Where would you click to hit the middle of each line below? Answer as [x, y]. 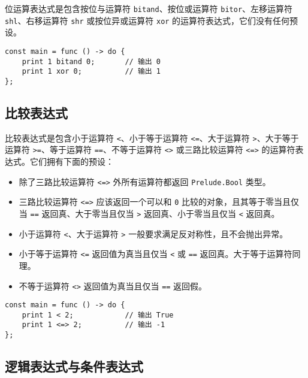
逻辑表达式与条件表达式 [74, 366]
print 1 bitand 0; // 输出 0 [91, 61]
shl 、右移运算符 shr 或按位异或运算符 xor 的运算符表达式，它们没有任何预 [152, 20]
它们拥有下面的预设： [72, 161]
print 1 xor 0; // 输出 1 [91, 72]
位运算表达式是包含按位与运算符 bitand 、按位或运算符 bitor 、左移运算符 [149, 8]
